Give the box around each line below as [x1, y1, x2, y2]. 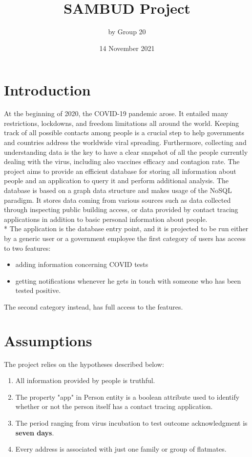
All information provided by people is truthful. [15, 375, 155, 385]
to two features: [4, 242, 51, 253]
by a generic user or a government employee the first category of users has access [4, 233, 246, 243]
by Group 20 [108, 26, 146, 37]
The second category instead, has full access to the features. [4, 301, 183, 312]
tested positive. [15, 285, 61, 295]
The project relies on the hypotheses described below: [4, 359, 164, 369]
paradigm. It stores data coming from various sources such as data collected [4, 194, 231, 205]
